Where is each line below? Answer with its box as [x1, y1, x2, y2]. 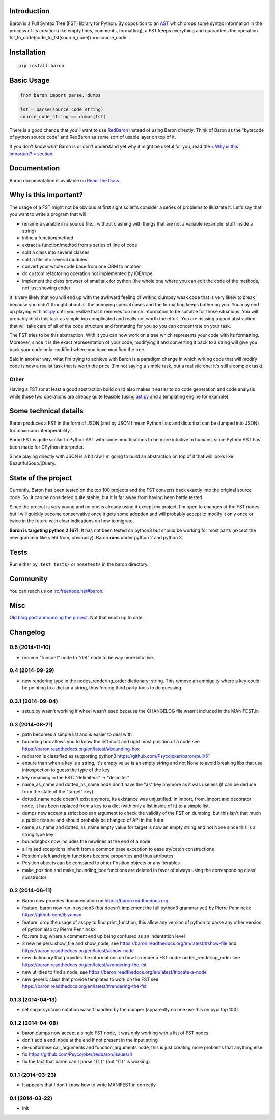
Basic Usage [9, 76, 50, 84]
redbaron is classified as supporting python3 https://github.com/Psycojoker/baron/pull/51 [22, 753, 210, 759]
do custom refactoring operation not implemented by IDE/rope [22, 270, 153, 277]
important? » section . [9, 151, 54, 157]
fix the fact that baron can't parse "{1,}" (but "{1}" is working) [22, 1058, 150, 1064]
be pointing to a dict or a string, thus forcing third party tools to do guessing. [22, 685, 183, 691]
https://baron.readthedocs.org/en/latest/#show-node [22, 948, 134, 954]
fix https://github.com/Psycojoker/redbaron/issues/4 [22, 1051, 132, 1057]
